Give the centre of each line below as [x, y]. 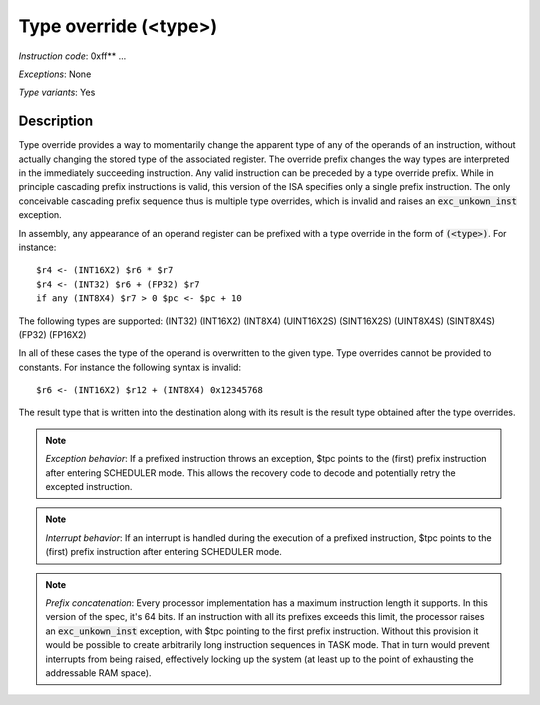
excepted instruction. [89, 487]
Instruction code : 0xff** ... [72, 56]
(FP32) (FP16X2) [52, 334]
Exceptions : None [55, 74]
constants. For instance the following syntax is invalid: [130, 367]
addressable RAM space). [98, 672]
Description [56, 121]
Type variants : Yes [57, 92]
